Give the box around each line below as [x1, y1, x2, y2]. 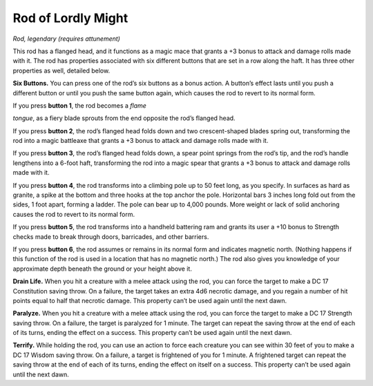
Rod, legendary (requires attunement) [12, 35, 121, 43]
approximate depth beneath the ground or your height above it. [12, 264, 193, 273]
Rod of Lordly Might [12, 10, 128, 26]
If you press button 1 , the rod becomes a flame [12, 101, 146, 110]
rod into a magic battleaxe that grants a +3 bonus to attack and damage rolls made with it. [12, 137, 269, 145]
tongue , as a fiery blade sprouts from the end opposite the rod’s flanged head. [12, 114, 236, 122]
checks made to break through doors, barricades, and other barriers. [12, 232, 209, 241]
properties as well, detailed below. [12, 66, 111, 75]
